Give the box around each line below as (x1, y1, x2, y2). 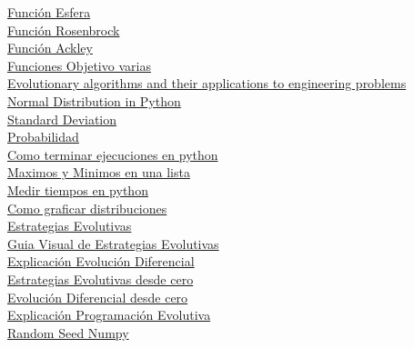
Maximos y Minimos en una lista (7, 163, 190, 182)
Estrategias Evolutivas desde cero (7, 269, 194, 288)
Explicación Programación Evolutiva (7, 305, 211, 324)
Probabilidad (7, 127, 79, 146)
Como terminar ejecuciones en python (7, 144, 218, 164)
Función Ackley (7, 38, 93, 57)
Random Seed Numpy (7, 323, 129, 342)
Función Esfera (7, 3, 91, 21)
